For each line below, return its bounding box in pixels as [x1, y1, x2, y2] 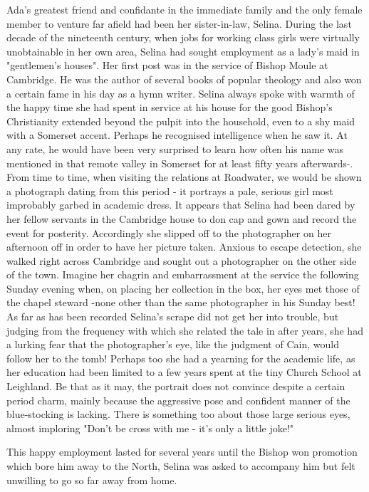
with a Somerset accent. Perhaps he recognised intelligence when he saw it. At [6, 127, 348, 142]
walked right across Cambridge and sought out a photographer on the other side [6, 253, 357, 268]
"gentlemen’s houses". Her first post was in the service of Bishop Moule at [6, 58, 328, 73]
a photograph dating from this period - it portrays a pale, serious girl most [6, 183, 333, 198]
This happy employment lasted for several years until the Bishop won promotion [6, 444, 358, 459]
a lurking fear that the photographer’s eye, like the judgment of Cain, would [6, 337, 339, 352]
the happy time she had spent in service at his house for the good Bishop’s [6, 100, 333, 115]
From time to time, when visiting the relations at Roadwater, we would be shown [6, 169, 362, 184]
